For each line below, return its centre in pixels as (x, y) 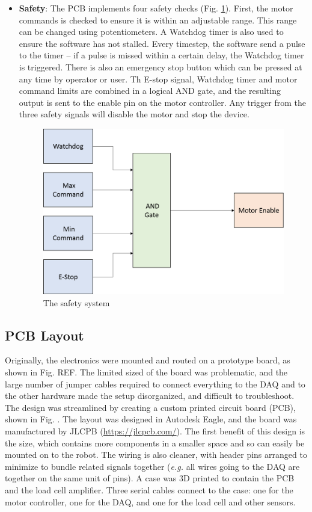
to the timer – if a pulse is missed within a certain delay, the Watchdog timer (161, 55)
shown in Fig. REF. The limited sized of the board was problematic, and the (146, 372)
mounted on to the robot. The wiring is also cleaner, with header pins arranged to (156, 455)
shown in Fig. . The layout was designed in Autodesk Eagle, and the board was (151, 419)
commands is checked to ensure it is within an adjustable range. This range (158, 20)
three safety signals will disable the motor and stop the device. (134, 114)
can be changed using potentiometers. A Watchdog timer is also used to (151, 32)
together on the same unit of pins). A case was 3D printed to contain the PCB (150, 478)
